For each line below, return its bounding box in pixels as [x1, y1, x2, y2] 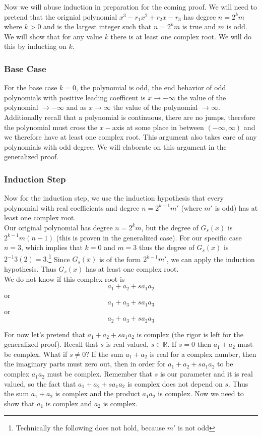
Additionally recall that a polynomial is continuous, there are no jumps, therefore [4, 111, 255, 122]
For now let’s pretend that [4, 329, 85, 339]
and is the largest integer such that [43, 21, 152, 32]
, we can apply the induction [166, 254, 255, 264]
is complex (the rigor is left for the [137, 329, 243, 339]
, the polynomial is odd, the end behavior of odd [76, 82, 226, 93]
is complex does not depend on [127, 378, 223, 389]
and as [66, 102, 87, 112]
